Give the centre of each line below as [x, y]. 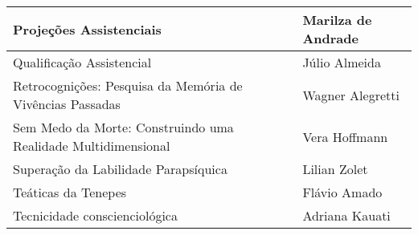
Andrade [330, 38]
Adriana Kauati [346, 215]
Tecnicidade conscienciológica [95, 215]
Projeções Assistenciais [87, 29]
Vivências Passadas [67, 104]
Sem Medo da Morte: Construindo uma [123, 127]
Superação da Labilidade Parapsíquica [120, 169]
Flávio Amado [342, 192]
